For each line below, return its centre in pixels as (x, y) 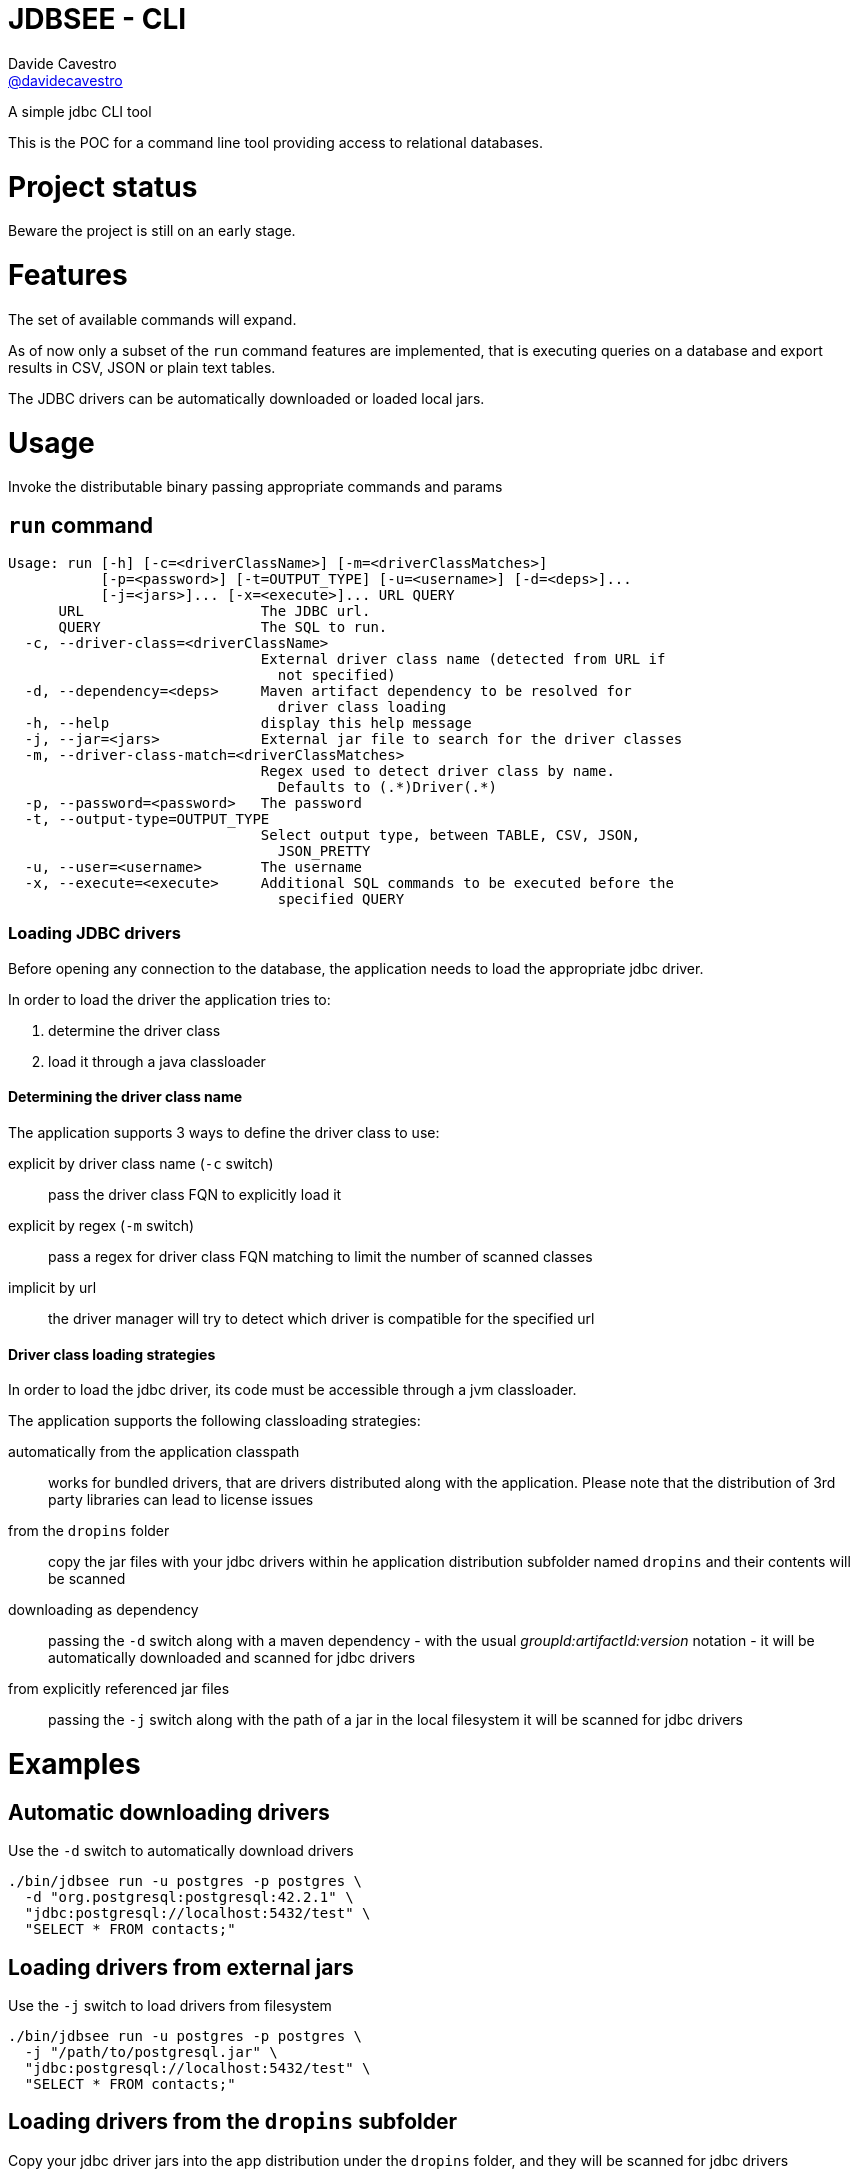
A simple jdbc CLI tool (80, 111)
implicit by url (52, 1288)
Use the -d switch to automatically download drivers (181, 1851)
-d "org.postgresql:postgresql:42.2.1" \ (189, 1897)
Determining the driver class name (125, 1097)
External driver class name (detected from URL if (463, 659)
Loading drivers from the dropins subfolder (233, 2122)
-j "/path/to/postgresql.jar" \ (151, 2052)
